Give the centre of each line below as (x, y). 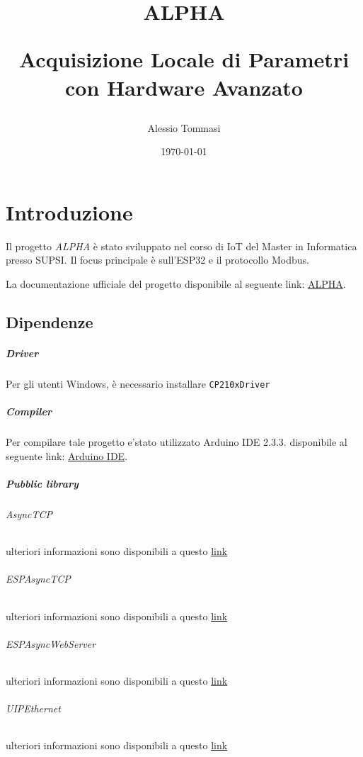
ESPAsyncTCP (38, 579)
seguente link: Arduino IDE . (67, 455)
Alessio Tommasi (184, 127)
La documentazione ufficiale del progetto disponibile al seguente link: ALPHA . (176, 284)
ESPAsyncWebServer (51, 643)
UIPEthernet (33, 708)
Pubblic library (42, 483)
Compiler (29, 411)
